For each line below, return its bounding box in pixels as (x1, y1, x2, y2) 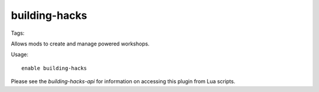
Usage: (11, 51, 29, 58)
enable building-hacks (21, 65, 87, 71)
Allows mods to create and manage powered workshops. (11, 40, 150, 47)
